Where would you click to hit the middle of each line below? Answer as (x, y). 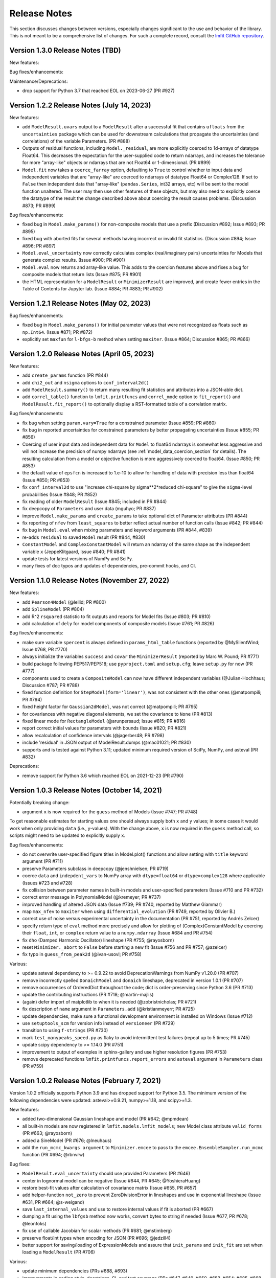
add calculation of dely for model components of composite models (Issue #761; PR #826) (118, 623)
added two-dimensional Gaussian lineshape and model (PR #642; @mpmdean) (106, 1119)
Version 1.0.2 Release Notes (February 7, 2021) (85, 1081)
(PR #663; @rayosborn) (47, 1133)
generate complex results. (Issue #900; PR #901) (74, 260)
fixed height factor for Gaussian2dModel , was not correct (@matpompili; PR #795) (110, 707)
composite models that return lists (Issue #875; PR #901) (82, 275)
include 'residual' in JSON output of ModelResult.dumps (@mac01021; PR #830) (107, 743)
